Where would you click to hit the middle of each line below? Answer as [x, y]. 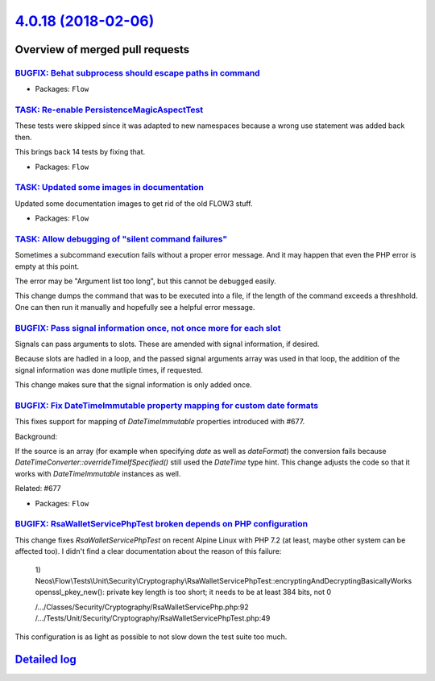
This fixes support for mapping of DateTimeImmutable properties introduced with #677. [160, 422]
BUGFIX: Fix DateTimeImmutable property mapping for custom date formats [166, 405]
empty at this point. [47, 266]
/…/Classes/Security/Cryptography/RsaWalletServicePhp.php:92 [142, 607]
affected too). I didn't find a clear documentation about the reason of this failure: [148, 551]
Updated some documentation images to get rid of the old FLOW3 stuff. [134, 203]
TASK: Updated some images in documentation [110, 188]
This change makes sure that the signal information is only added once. [134, 385]
